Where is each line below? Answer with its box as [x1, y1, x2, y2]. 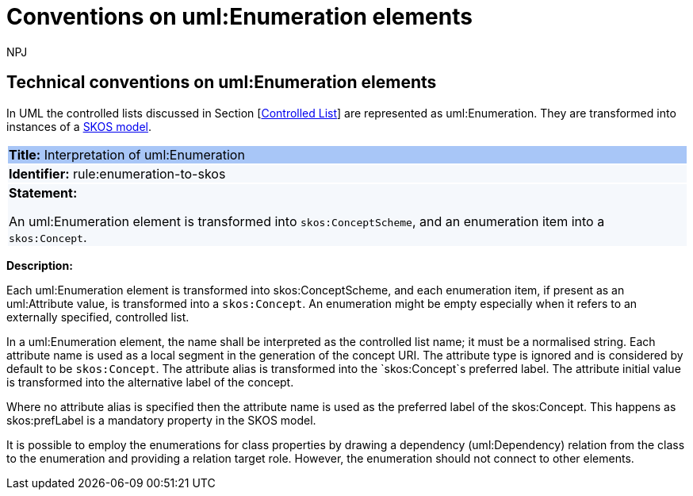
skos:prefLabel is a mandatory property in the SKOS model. [6, 413, 316, 427]
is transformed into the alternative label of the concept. [6, 375, 294, 389]
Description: [6, 258, 73, 272]
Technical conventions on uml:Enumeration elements [6, 72, 437, 93]
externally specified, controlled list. [6, 310, 190, 324]
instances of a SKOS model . [6, 119, 152, 133]
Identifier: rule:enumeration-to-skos [9, 165, 226, 182]
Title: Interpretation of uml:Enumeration [9, 146, 245, 163]
